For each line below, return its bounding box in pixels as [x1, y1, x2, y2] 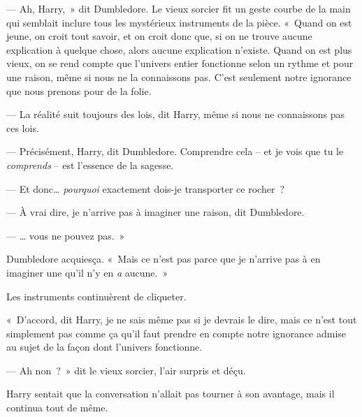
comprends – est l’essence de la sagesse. [6, 157, 174, 172]
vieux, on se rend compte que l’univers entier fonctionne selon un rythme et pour [6, 56, 354, 71]
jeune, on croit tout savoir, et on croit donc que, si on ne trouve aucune [6, 29, 312, 43]
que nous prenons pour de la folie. [6, 83, 152, 98]
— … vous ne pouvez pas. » [6, 228, 125, 242]
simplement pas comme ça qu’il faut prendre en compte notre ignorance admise [6, 325, 347, 340]
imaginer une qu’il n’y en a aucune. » [6, 265, 168, 279]
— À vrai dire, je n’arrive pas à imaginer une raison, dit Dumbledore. [6, 205, 305, 219]
